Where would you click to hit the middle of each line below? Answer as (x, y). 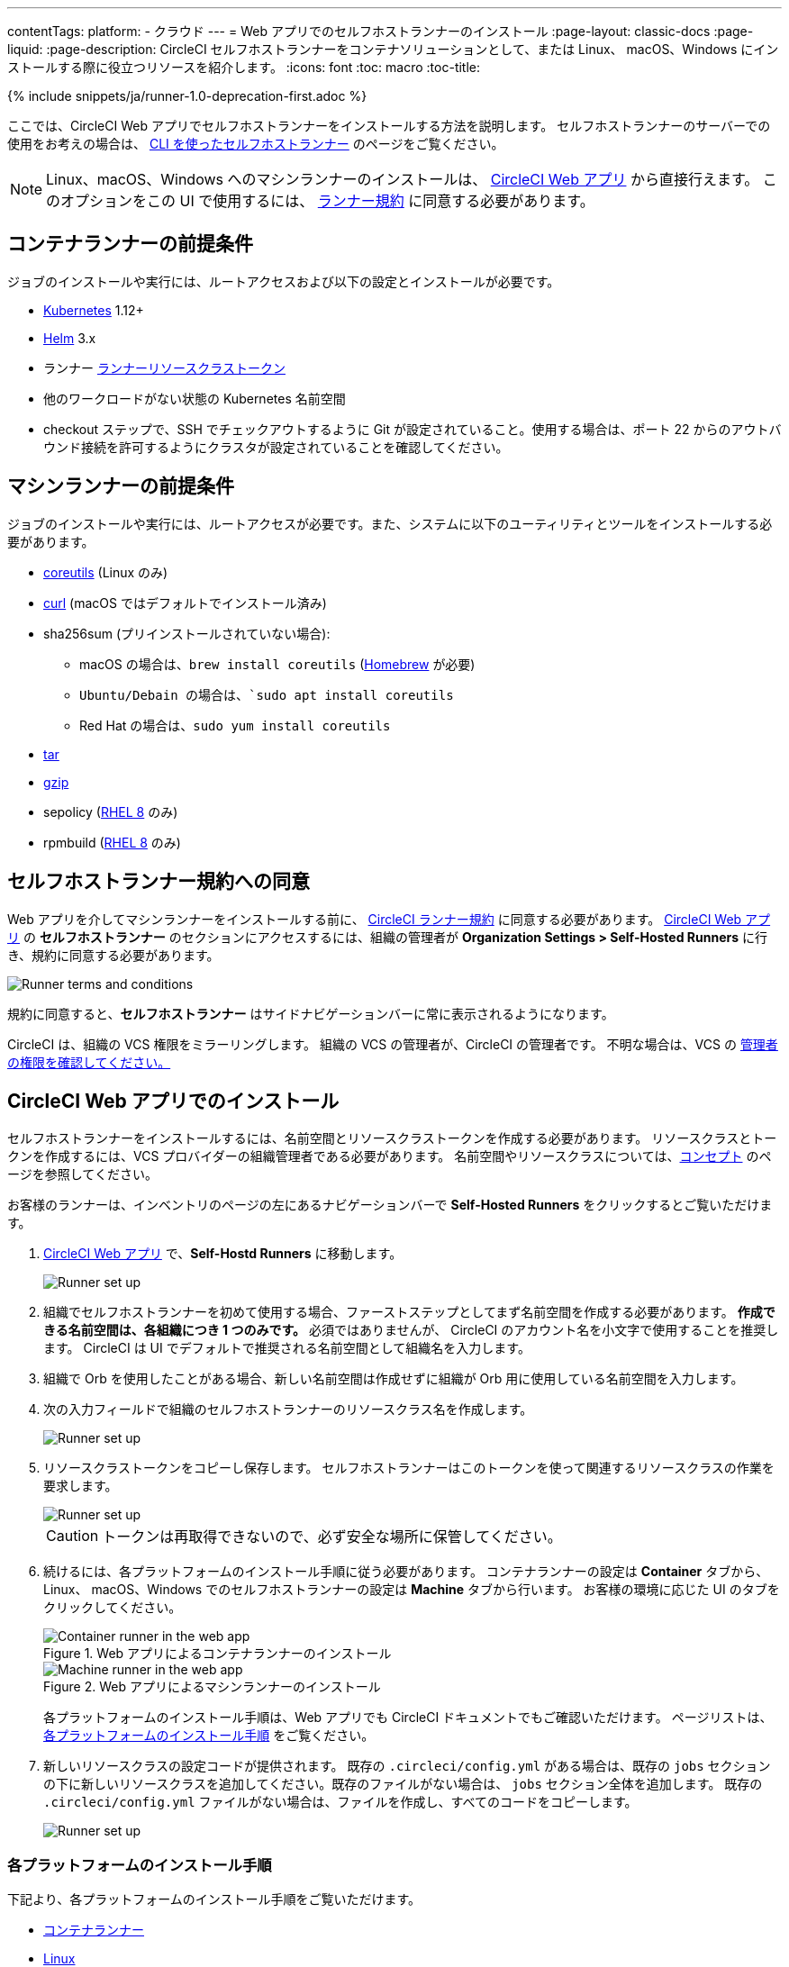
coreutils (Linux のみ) (106, 572)
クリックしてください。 (113, 1608)
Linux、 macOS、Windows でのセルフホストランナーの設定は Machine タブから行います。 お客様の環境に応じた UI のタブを (412, 1590)
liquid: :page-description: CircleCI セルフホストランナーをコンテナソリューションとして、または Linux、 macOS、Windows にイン (393, 49)
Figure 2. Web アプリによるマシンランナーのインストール (212, 1687)
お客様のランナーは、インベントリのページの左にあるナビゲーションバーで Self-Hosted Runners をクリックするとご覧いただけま (390, 1205)
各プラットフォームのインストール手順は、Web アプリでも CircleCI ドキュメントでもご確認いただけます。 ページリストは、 (408, 1718)
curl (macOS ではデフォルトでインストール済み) (185, 603)
